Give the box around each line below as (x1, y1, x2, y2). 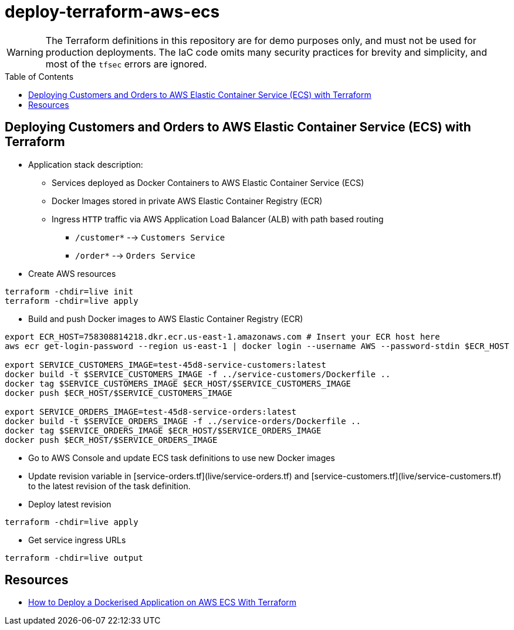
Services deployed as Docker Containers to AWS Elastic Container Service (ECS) (52, 177, 364, 188)
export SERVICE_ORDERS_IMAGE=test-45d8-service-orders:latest (5, 407, 297, 416)
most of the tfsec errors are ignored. (45, 57, 207, 70)
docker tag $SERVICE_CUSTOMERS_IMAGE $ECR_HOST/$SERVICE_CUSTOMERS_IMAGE (5, 378, 351, 388)
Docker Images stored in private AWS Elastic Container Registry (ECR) (52, 195, 323, 206)
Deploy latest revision (28, 499, 111, 509)
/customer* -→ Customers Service (75, 232, 225, 242)
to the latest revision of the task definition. (28, 480, 191, 491)
